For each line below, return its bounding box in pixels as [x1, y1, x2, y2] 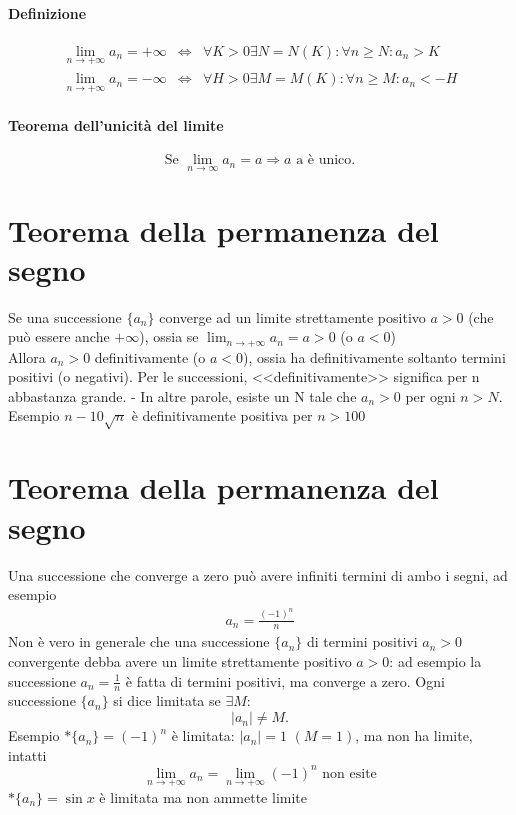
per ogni [405, 385, 456, 406]
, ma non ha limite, [355, 725, 473, 746]
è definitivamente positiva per [131, 405, 313, 426]
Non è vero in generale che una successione [8, 631, 270, 652]
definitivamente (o [94, 346, 206, 367]
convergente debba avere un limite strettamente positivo [8, 651, 352, 672]
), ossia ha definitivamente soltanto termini [243, 346, 506, 367]
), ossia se [139, 326, 199, 347]
